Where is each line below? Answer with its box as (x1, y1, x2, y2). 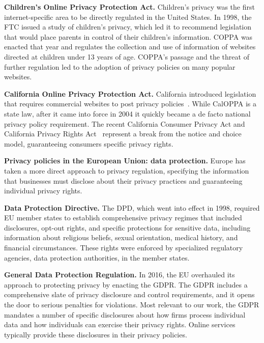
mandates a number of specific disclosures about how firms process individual (4, 309, 246, 320)
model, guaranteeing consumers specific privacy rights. (4, 138, 173, 149)
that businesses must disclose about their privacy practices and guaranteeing (4, 175, 243, 186)
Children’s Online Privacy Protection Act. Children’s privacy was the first (4, 2, 255, 12)
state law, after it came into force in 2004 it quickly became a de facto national (4, 108, 251, 119)
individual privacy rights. (4, 185, 82, 196)
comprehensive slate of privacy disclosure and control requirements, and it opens (4, 289, 255, 300)
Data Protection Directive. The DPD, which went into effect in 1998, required (4, 202, 260, 213)
